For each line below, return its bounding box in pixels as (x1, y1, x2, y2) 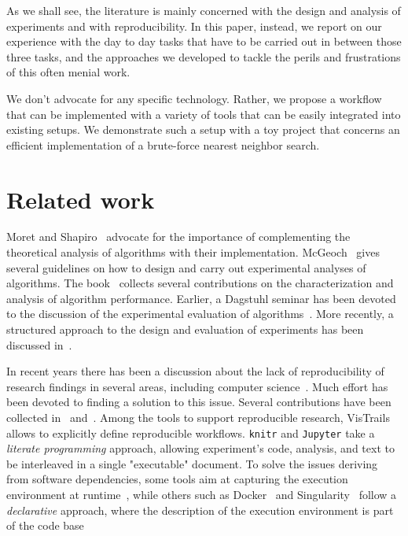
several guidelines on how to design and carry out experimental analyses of (6, 259, 366, 275)
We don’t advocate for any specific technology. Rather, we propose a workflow (6, 90, 382, 106)
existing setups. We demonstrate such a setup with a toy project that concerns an (6, 121, 400, 138)
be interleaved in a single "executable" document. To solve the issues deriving (6, 455, 378, 471)
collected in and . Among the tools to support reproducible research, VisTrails (6, 409, 390, 425)
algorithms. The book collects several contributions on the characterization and (6, 275, 394, 291)
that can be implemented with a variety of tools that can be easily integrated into (6, 105, 401, 122)
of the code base (6, 517, 84, 534)
